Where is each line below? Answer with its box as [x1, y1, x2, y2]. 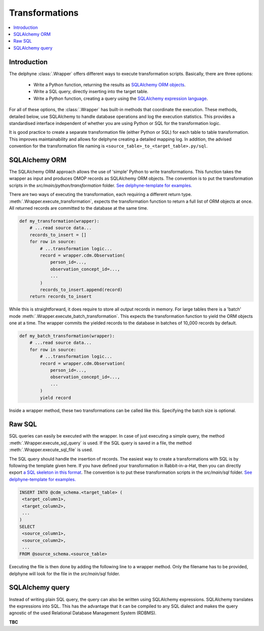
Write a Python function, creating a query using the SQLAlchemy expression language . [33, 96, 208, 101]
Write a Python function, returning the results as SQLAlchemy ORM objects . [33, 82, 186, 88]
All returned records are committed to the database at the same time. [9, 205, 149, 211]
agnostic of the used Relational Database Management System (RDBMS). [9, 610, 156, 616]
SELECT [19, 524, 35, 529]
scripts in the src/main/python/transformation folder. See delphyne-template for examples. [9, 182, 193, 188]
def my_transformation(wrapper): [19, 218, 100, 224]
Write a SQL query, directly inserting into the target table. [33, 89, 149, 95]
